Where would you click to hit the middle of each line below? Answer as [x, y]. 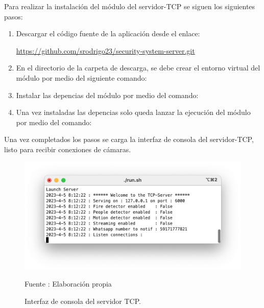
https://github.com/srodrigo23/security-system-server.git [105, 50]
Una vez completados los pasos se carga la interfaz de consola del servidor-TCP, [129, 139]
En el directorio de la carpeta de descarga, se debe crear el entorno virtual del [138, 68]
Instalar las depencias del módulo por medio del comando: [107, 95]
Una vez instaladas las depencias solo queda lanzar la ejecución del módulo [133, 112]
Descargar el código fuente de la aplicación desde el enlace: [108, 33]
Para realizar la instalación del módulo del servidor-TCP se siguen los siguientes [130, 6]
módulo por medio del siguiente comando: [81, 77]
